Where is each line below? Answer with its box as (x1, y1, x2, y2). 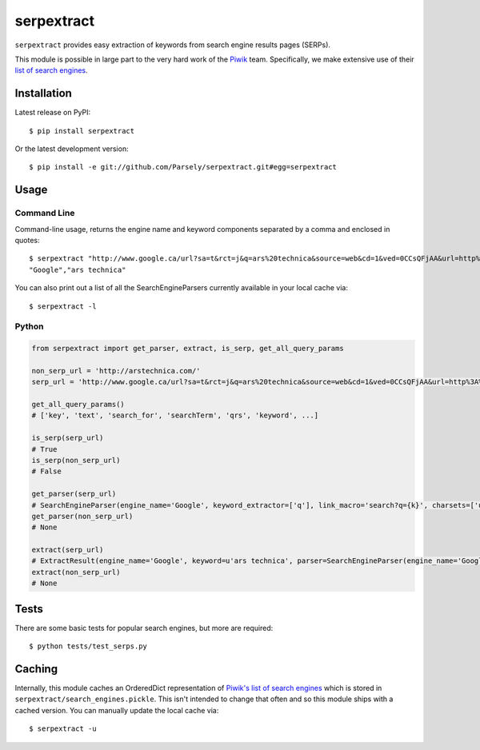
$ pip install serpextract (29, 126, 135, 135)
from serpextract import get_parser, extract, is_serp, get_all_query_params (31, 344, 344, 353)
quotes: (14, 235, 40, 245)
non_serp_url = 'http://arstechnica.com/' (31, 366, 201, 375)
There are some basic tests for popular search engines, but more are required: (14, 623, 274, 632)
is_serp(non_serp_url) (31, 456, 121, 465)
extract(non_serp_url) (31, 568, 121, 576)
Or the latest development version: (14, 144, 129, 154)
